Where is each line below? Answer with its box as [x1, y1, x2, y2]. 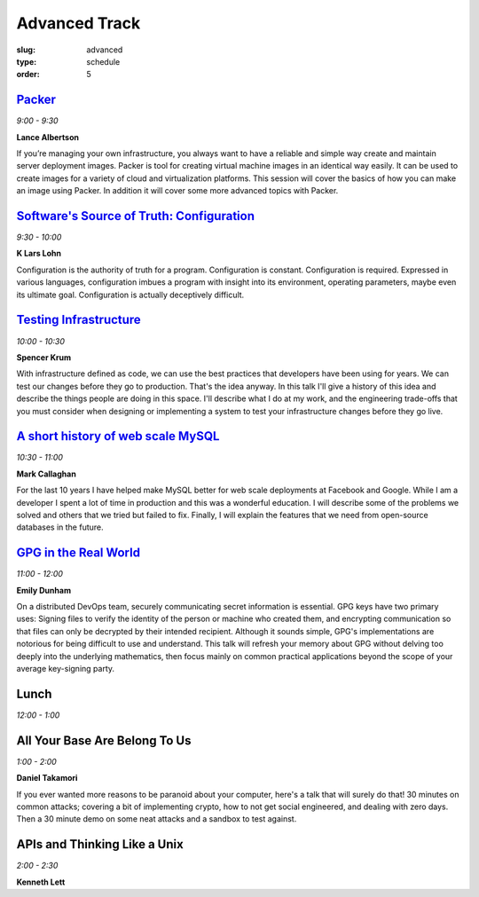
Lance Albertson [16, 131, 80, 142]
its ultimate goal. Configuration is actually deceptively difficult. [16, 289, 245, 300]
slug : [16, 44, 35, 55]
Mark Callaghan [16, 468, 77, 479]
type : [16, 56, 37, 67]
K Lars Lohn [16, 248, 62, 259]
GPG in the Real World [16, 546, 141, 561]
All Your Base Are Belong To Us [16, 733, 192, 748]
